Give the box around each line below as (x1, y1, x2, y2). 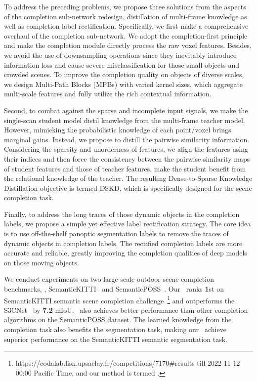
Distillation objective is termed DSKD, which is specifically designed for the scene (4, 182, 252, 193)
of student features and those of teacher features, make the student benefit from (4, 163, 246, 173)
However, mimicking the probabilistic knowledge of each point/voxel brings (4, 125, 231, 135)
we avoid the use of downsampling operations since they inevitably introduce (4, 49, 237, 60)
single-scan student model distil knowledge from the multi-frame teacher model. (4, 115, 245, 125)
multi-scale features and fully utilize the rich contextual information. (4, 88, 212, 99)
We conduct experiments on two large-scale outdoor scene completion (4, 274, 214, 284)
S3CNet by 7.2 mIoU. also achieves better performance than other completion (4, 304, 248, 315)
